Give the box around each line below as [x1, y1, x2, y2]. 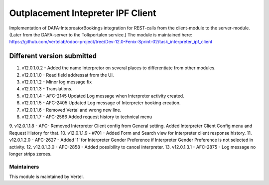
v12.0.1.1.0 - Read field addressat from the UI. [21, 72, 114, 78]
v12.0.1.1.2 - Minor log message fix [21, 79, 92, 85]
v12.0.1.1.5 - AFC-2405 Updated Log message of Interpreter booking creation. [21, 100, 181, 106]
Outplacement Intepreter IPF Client [9, 7, 156, 18]
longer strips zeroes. [9, 151, 52, 157]
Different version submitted [9, 52, 97, 60]
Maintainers [9, 163, 39, 170]
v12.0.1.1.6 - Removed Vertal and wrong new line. [21, 107, 122, 113]
